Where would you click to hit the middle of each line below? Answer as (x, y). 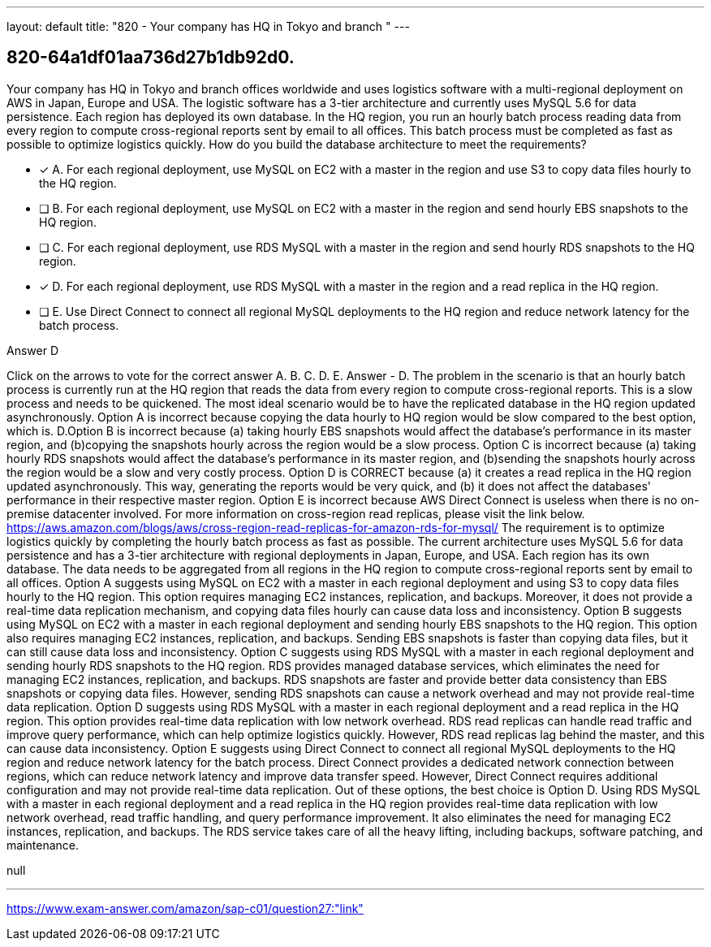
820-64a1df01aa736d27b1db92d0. (151, 58)
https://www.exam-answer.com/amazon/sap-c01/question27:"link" (185, 908)
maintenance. (43, 845)
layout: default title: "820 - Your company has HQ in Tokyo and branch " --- (208, 26)
